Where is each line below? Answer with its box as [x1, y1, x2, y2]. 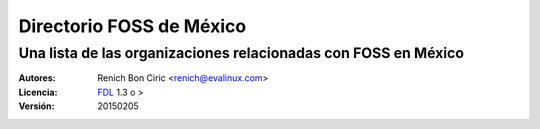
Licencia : [18, 86, 58, 98]
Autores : [18, 72, 56, 84]
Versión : [18, 100, 55, 112]
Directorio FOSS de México [18, 15, 247, 37]
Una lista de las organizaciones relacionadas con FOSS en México [18, 44, 465, 62]
